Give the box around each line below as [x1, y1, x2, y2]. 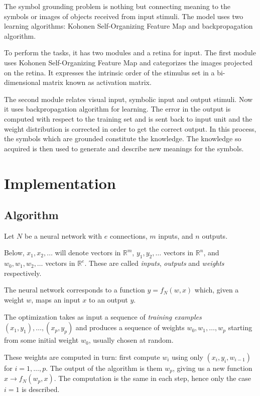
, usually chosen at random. [88, 335, 174, 345]
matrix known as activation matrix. [43, 77, 152, 87]
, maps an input [31, 294, 80, 305]
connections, [109, 230, 148, 241]
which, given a [194, 284, 239, 295]
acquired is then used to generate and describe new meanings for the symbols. [4, 143, 244, 153]
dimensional [4, 77, 41, 87]
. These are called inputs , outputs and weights [84, 258, 224, 268]
